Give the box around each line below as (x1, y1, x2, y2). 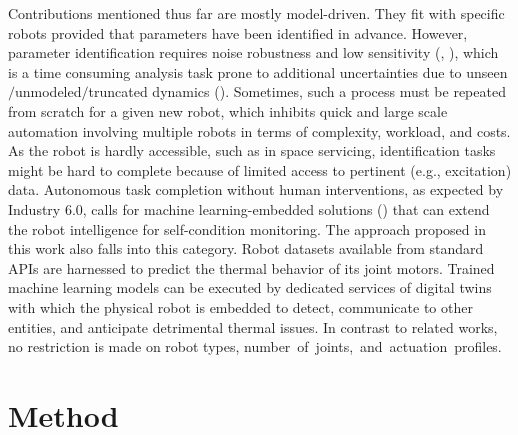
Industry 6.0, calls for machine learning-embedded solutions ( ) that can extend (8, 198, 490, 219)
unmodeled (15, 81, 82, 102)
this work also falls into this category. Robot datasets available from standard (8, 238, 484, 259)
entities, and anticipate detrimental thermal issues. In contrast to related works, (8, 316, 498, 337)
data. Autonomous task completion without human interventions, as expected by (8, 179, 504, 200)
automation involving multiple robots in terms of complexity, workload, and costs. (8, 120, 511, 141)
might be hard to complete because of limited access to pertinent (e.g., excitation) (8, 159, 512, 180)
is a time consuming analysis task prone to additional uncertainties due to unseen (8, 61, 508, 82)
